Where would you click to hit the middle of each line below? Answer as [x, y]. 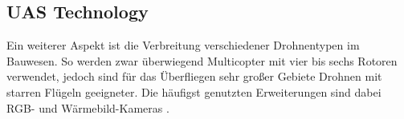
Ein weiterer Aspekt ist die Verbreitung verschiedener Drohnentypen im [183, 45]
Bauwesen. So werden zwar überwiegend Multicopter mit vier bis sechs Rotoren [202, 60]
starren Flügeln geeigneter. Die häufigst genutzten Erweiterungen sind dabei [194, 91]
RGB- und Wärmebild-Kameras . [88, 107]
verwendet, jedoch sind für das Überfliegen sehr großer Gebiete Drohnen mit [194, 76]
